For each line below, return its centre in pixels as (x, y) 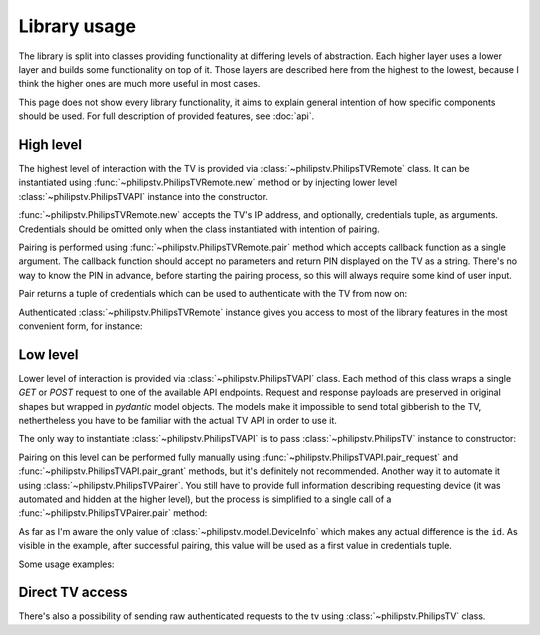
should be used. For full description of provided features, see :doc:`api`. (166, 116)
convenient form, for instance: (81, 326)
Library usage (77, 26)
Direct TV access (73, 592)
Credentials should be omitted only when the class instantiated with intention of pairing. (199, 229)
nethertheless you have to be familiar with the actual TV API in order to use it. (177, 420)
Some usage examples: (66, 564)
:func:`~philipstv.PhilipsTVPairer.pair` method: (113, 513)
